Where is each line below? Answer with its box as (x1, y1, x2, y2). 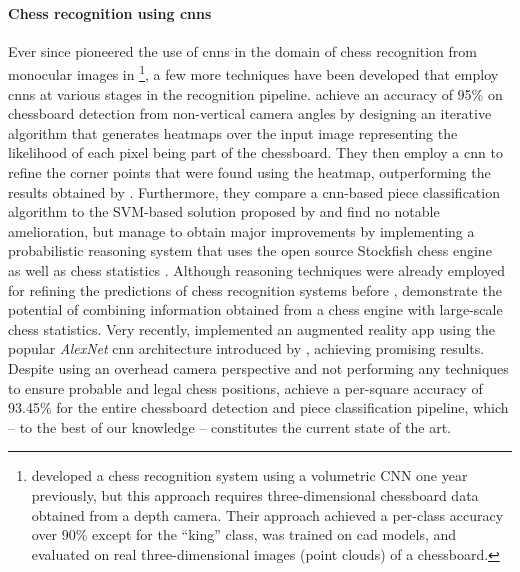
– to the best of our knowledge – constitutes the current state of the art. (8, 416, 451, 437)
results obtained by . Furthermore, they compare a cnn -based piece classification (8, 181, 500, 202)
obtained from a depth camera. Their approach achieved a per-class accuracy (31, 504, 504, 525)
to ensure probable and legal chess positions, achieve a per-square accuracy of (8, 377, 483, 398)
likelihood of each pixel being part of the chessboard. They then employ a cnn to (8, 142, 503, 163)
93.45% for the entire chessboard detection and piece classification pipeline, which (8, 397, 509, 418)
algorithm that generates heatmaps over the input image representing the (8, 122, 458, 143)
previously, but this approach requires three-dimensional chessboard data (31, 484, 479, 505)
